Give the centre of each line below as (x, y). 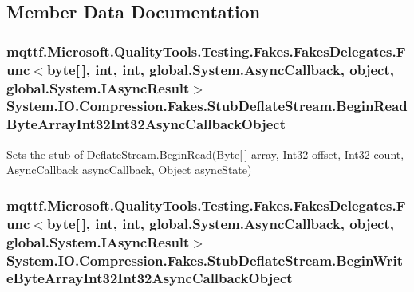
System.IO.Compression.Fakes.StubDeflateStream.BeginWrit (205, 260)
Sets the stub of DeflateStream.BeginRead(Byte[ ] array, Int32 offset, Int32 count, (205, 154)
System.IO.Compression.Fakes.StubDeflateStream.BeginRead (207, 106)
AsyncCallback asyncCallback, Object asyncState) (129, 170)
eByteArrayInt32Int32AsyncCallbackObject (150, 278)
